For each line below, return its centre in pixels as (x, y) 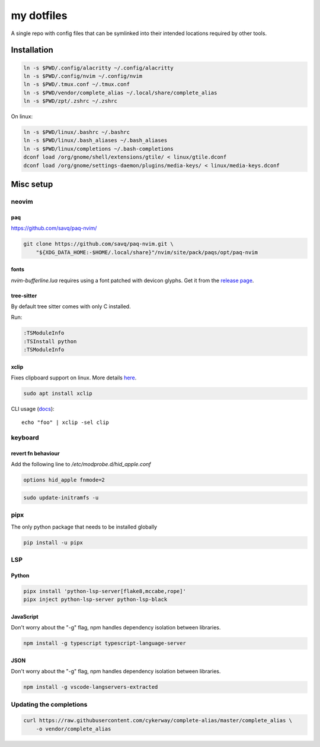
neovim (22, 202)
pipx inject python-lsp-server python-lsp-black (95, 599)
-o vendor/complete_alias (73, 729)
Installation (32, 50)
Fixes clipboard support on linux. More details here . (74, 378)
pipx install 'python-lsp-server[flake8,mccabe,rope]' (105, 591)
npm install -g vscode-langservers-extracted (91, 687)
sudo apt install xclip (58, 394)
